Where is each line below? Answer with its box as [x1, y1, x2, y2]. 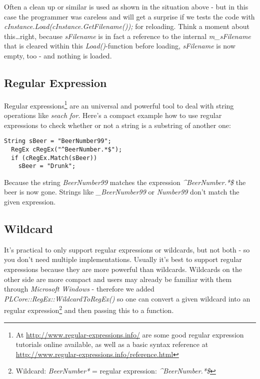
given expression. [4, 196, 56, 207]
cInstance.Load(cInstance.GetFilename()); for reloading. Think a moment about [4, 21, 249, 31]
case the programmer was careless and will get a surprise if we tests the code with [4, 11, 255, 21]
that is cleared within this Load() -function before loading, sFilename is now [4, 40, 235, 51]
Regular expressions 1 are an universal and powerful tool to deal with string [4, 98, 234, 110]
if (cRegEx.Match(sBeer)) [11, 154, 97, 161]
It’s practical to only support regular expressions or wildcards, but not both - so [4, 244, 250, 254]
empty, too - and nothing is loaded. [4, 50, 112, 60]
